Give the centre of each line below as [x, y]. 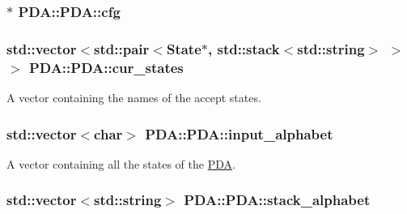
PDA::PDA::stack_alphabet [277, 200]
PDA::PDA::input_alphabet [239, 133]
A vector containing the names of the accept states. [134, 97]
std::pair [122, 48]
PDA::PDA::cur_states [106, 67]
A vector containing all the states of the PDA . [121, 163]
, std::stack [244, 48]
